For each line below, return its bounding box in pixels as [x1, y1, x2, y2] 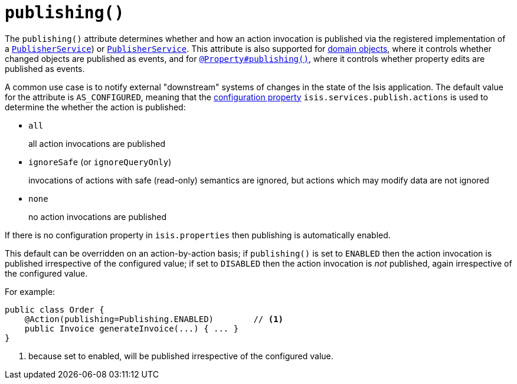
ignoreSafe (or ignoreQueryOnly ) [28, 156, 172, 167]
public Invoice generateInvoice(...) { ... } [24, 323, 239, 333]
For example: [5, 286, 55, 297]
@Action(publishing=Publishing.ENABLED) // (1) [24, 314, 284, 324]
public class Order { [5, 304, 104, 314]
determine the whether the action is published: [5, 101, 186, 112]
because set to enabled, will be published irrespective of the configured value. [28, 350, 333, 361]
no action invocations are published [28, 211, 167, 222]
